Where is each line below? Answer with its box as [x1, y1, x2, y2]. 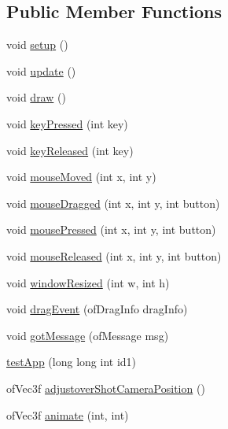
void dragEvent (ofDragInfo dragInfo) [6, 301, 188, 317]
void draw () [6, 89, 66, 105]
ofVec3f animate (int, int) [6, 406, 129, 423]
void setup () [6, 36, 68, 53]
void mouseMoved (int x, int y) [6, 168, 156, 185]
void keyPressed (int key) [6, 115, 128, 131]
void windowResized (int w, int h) [6, 274, 170, 290]
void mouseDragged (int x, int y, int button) [6, 194, 220, 211]
